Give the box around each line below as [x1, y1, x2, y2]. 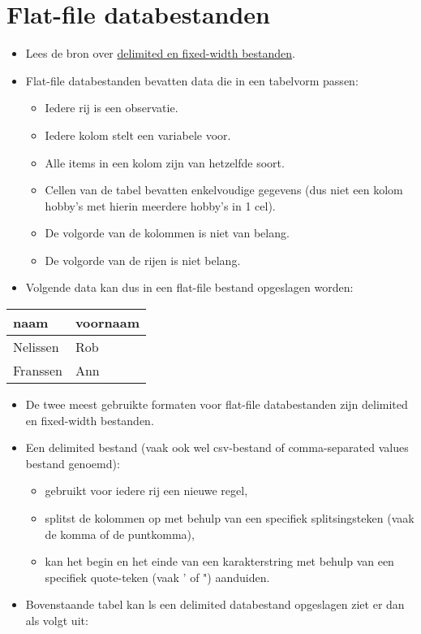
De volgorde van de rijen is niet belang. [45, 251, 241, 268]
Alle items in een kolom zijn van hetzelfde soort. [45, 154, 285, 171]
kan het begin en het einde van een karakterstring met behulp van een [45, 553, 394, 570]
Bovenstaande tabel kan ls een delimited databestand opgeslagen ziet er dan [25, 596, 405, 613]
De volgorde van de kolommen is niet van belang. [45, 224, 290, 241]
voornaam [75, 313, 140, 332]
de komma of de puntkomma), [45, 525, 195, 542]
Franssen [13, 361, 62, 380]
